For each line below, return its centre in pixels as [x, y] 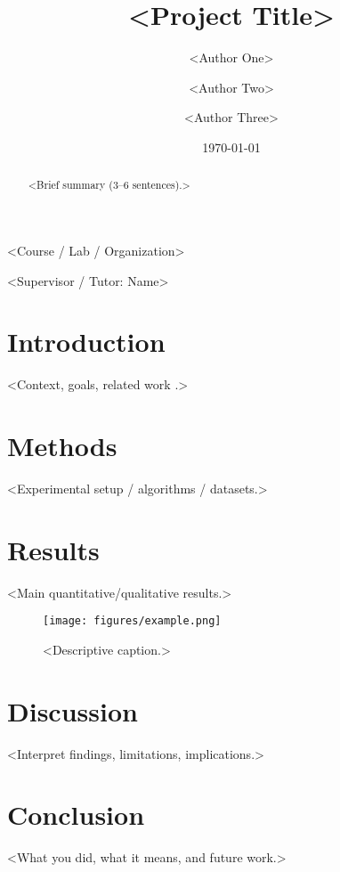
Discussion [73, 710]
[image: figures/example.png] [132, 621]
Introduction [86, 342]
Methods [62, 446]
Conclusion [76, 815]
